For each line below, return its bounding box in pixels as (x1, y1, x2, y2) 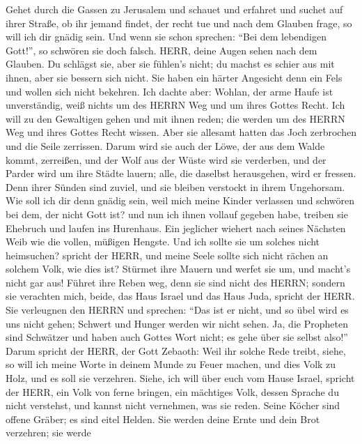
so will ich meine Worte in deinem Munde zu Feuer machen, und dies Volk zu (6, 357, 336, 372)
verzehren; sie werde (6, 425, 91, 440)
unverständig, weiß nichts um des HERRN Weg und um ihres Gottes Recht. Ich (6, 98, 345, 112)
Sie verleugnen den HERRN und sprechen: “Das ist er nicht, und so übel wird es (6, 303, 349, 317)
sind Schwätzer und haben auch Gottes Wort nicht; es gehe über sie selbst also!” (6, 330, 348, 344)
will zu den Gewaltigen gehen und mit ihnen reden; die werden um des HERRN (6, 111, 345, 125)
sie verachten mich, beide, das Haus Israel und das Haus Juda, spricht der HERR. (6, 289, 355, 303)
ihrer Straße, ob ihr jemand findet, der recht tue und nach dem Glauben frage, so (6, 15, 352, 30)
